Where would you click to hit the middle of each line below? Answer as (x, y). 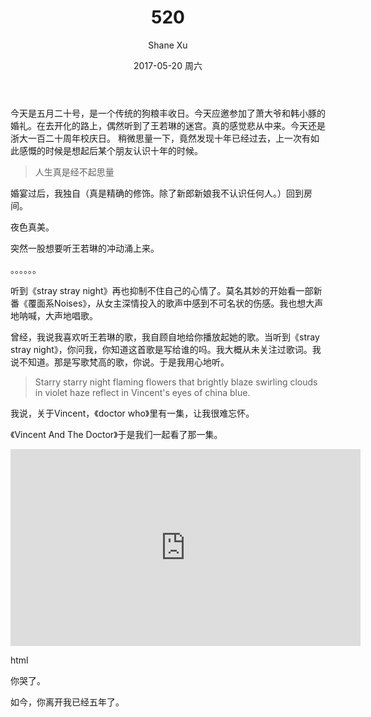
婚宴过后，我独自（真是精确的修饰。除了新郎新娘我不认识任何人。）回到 (157, 193)
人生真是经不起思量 (74, 172)
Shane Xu (168, 45)
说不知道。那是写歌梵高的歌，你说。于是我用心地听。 (120, 362)
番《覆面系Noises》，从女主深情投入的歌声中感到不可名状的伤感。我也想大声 (167, 303)
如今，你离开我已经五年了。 (67, 702)
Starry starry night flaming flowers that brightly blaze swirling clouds (176, 382)
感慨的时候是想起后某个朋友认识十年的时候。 (110, 150)
